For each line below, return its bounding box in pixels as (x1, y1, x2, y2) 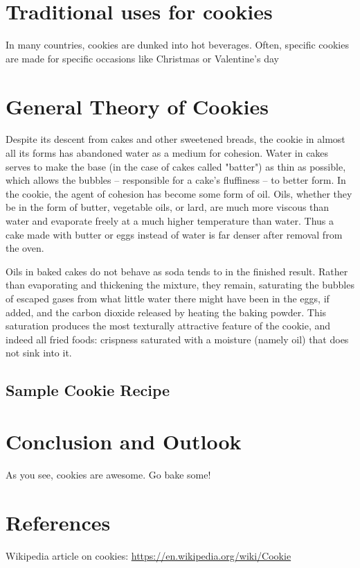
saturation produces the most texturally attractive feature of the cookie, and (6, 318, 331, 333)
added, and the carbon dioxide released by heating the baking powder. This (6, 304, 327, 319)
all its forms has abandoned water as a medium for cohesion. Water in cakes (6, 146, 329, 160)
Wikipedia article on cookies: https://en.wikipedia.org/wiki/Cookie (6, 548, 291, 562)
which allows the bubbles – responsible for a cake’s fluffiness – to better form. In (6, 173, 346, 187)
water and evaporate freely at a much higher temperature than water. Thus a (6, 214, 334, 227)
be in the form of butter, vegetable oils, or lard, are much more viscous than (6, 200, 330, 214)
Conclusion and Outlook (6, 427, 242, 455)
